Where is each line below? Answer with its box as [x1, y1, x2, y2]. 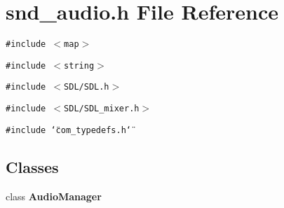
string [64, 60, 95, 71]
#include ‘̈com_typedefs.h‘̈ [6, 125, 131, 135]
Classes [6, 155, 59, 177]
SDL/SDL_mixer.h [64, 104, 140, 114]
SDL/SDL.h [64, 82, 109, 92]
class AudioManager [6, 188, 102, 203]
